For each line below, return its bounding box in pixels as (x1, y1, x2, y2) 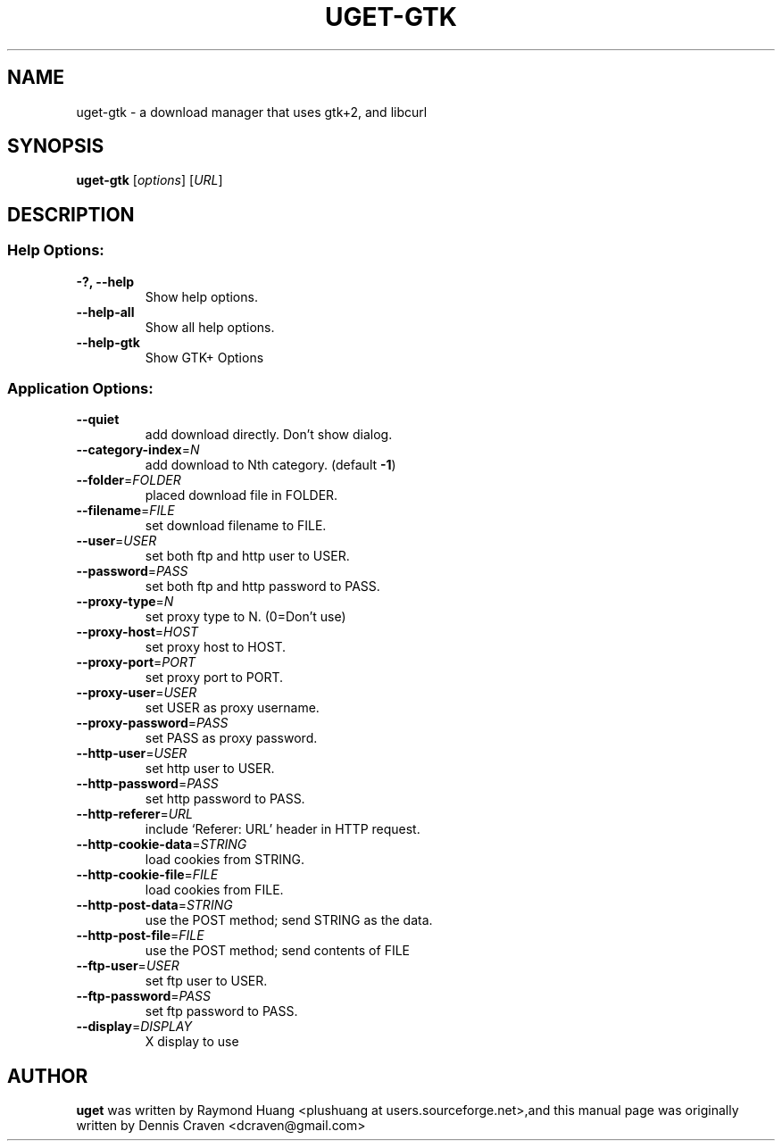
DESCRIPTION (7, 203, 135, 226)
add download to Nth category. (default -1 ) (145, 457, 396, 473)
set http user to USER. (145, 761, 275, 777)
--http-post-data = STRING (76, 897, 233, 913)
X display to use (145, 1034, 239, 1050)
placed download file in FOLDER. (145, 487, 338, 503)
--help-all (76, 304, 135, 320)
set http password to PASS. (145, 791, 305, 807)
